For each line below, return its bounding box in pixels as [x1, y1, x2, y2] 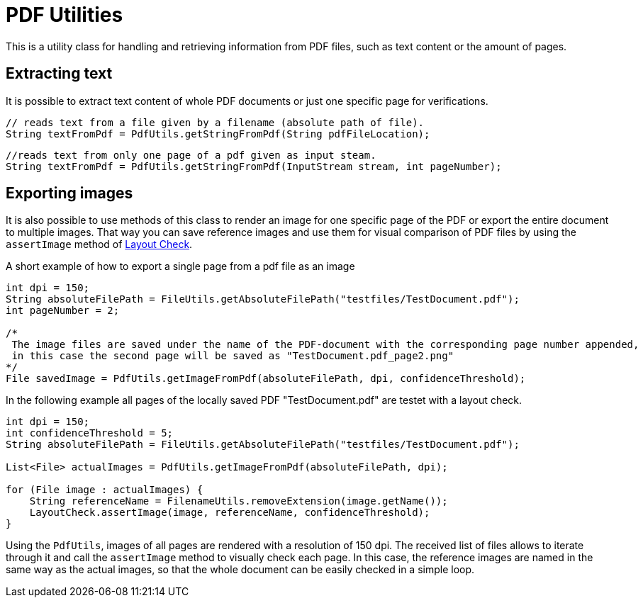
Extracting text [6, 64, 113, 83]
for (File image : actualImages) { [6, 484, 203, 496]
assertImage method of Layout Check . [6, 238, 193, 251]
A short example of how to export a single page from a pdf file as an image [6, 260, 355, 273]
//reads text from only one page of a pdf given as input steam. [6, 149, 376, 161]
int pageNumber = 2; [6, 305, 120, 317]
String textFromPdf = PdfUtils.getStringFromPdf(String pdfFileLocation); [6, 128, 430, 140]
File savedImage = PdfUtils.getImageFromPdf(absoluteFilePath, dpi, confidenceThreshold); [6, 373, 526, 385]
